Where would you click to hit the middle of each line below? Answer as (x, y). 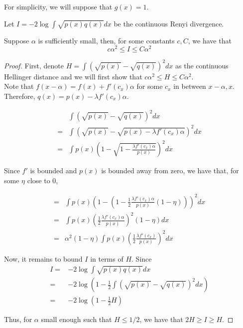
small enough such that (76, 319)
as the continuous (202, 65)
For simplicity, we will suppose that (58, 6)
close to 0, (43, 180)
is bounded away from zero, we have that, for (170, 170)
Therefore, (20, 96)
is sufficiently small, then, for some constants (106, 40)
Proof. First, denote (34, 65)
